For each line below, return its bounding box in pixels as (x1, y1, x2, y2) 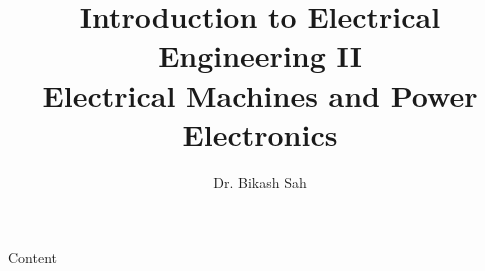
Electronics (182, 113, 338, 154)
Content (8, 247, 57, 268)
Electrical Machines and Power (42, 74, 478, 115)
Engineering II (158, 35, 362, 76)
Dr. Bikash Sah (213, 171, 307, 192)
